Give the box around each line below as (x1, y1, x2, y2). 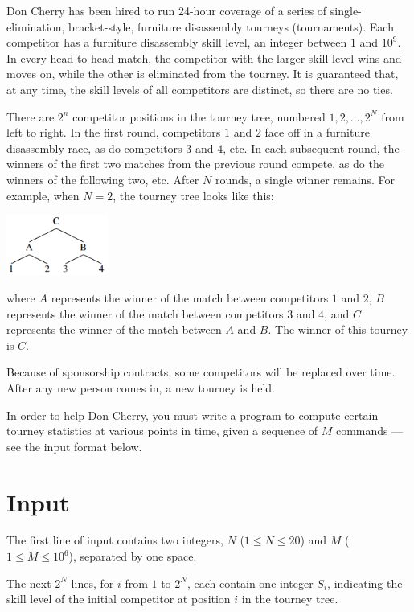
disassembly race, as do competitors (6, 139, 182, 156)
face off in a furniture (264, 124, 370, 141)
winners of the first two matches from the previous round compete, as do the (6, 155, 384, 172)
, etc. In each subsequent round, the (223, 139, 400, 156)
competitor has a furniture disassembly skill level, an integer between (6, 34, 347, 51)
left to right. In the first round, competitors (6, 124, 221, 141)
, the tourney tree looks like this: (113, 187, 274, 203)
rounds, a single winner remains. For (215, 170, 395, 187)
